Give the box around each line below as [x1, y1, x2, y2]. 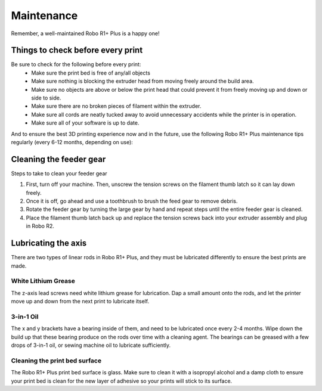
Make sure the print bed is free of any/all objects [31, 69, 150, 76]
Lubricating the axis [11, 238, 87, 249]
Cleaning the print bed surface [11, 356, 101, 365]
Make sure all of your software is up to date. [31, 119, 140, 126]
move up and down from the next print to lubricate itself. [11, 298, 149, 305]
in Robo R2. [26, 222, 55, 229]
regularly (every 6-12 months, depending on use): [11, 138, 134, 145]
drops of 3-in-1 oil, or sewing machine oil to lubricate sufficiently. [11, 342, 171, 349]
